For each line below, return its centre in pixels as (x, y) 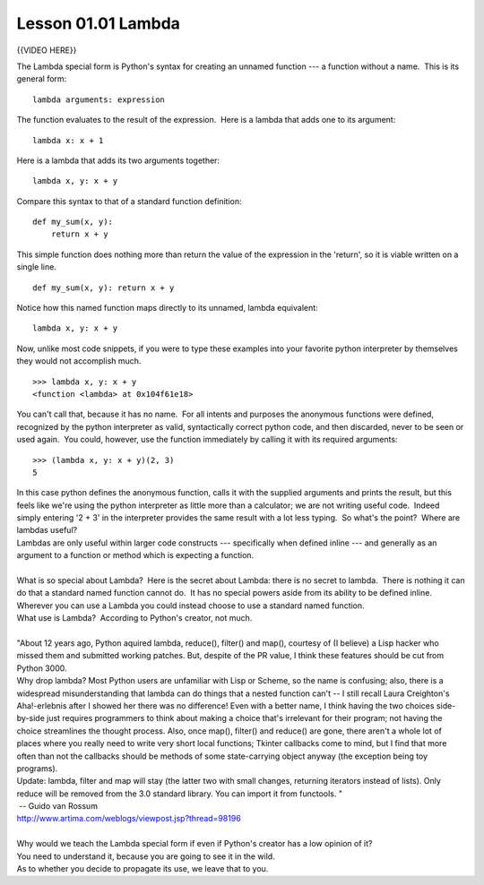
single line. (37, 267)
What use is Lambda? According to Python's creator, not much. (134, 618)
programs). (37, 768)
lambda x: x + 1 (68, 140)
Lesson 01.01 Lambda (99, 23)
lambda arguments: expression (99, 99)
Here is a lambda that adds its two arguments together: (118, 160)
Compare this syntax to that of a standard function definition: (129, 201)
